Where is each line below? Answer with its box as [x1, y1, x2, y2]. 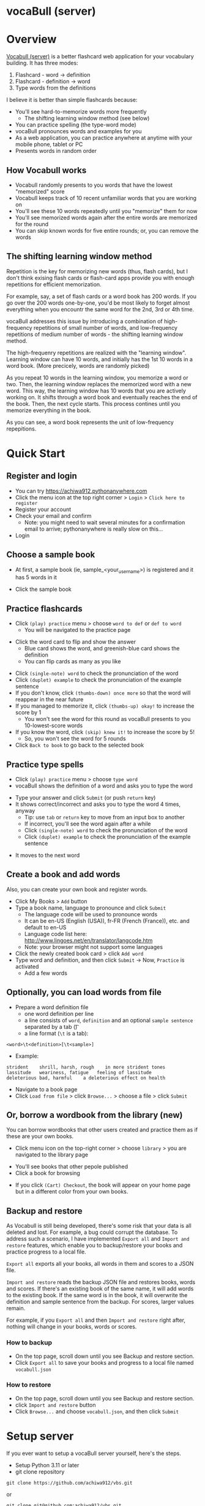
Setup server [6, 1429, 74, 1443]
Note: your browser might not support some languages [24, 943, 163, 950]
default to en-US [24, 923, 67, 931]
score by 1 [15, 709, 42, 716]
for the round [15, 220, 49, 228]
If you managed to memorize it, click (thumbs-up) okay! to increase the [15, 702, 195, 710]
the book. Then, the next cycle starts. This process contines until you [6, 400, 181, 407]
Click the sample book [15, 585, 72, 593]
